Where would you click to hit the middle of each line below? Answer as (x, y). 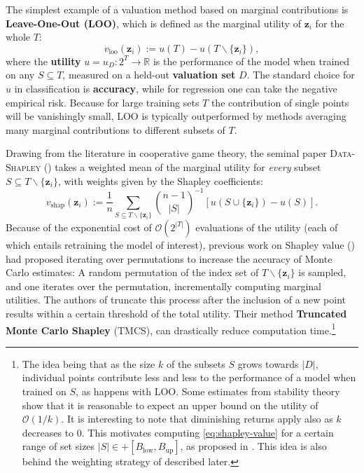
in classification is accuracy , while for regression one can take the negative (176, 88)
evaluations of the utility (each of (267, 227)
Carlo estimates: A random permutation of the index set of (132, 272)
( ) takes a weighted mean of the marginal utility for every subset (182, 166)
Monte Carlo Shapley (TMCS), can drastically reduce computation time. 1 (171, 329)
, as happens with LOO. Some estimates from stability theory (208, 391)
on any (20, 75)
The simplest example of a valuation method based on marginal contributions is (177, 9)
